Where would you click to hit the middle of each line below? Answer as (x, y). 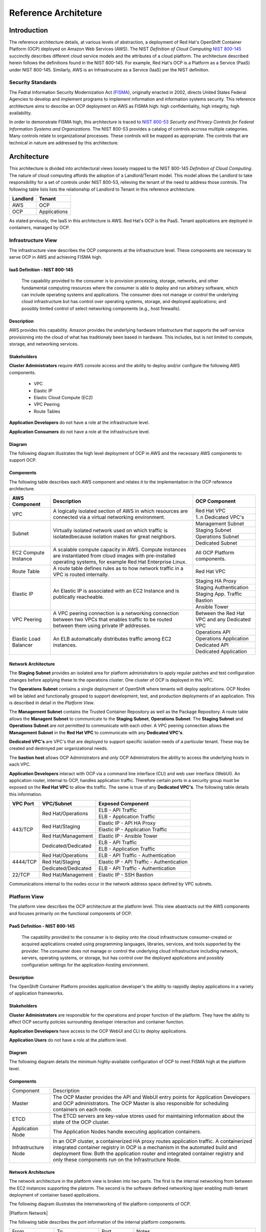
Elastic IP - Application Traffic (133, 829)
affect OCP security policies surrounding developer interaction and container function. (97, 1022)
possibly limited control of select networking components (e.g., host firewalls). (101, 308)
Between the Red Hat (220, 614)
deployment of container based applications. (55, 1195)
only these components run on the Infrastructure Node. (117, 1160)
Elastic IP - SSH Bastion (126, 875)
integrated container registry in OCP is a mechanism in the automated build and (145, 1147)
